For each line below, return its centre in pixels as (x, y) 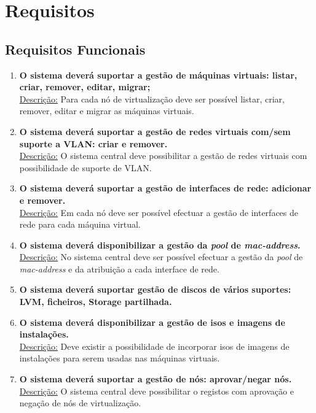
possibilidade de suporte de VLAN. (85, 167)
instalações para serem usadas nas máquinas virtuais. (120, 358)
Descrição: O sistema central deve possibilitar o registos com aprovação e (156, 391)
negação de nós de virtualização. (80, 403)
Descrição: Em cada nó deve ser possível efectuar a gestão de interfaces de (159, 212)
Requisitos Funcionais (75, 49)
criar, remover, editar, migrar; (85, 87)
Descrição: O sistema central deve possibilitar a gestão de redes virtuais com (163, 156)
